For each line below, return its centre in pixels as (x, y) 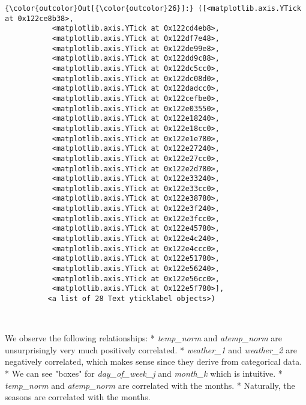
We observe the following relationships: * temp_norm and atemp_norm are (144, 338)
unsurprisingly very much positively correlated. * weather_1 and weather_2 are (151, 349)
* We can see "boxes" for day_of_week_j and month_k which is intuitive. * (144, 373)
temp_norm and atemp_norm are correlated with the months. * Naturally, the (150, 385)
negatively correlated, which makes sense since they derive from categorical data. (154, 361)
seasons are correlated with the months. (78, 397)
